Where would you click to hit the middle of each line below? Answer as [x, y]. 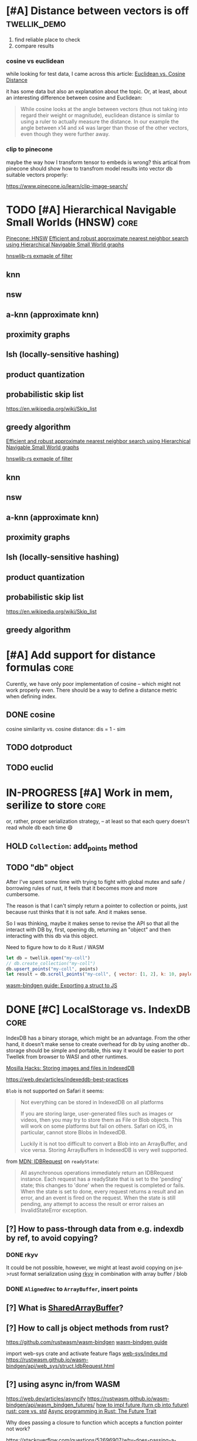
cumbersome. [23, 894]
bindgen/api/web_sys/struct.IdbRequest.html [60, 1366]
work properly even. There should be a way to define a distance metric [92, 690]
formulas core [40, 668]
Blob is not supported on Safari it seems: [55, 1091]
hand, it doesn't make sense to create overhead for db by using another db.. [98, 1044]
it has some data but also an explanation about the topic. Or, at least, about [96, 92]
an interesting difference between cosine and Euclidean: [74, 98]
